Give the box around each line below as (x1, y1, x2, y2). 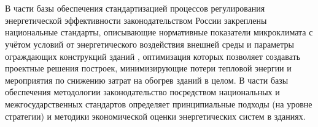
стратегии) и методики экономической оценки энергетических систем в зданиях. (5, 109, 306, 122)
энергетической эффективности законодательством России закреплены (5, 13, 267, 26)
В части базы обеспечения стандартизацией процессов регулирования (5, 2, 265, 15)
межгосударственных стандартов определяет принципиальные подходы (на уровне (5, 97, 312, 110)
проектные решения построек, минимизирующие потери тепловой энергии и (5, 62, 292, 74)
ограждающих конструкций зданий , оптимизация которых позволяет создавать (5, 49, 301, 62)
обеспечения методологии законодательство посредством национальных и (5, 85, 280, 98)
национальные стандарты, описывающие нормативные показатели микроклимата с (5, 26, 313, 38)
